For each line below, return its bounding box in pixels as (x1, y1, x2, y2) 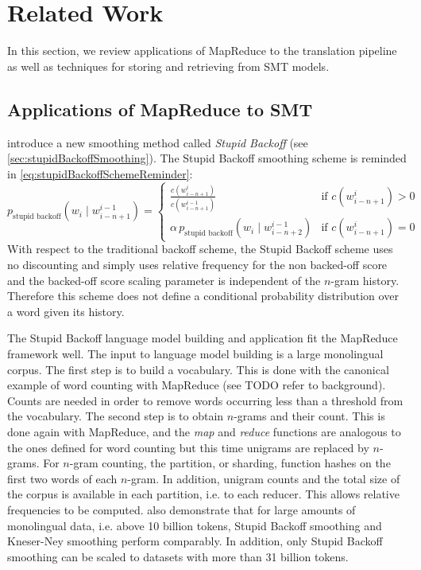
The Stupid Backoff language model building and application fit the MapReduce (7, 330, 398, 346)
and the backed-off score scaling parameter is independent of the (7, 271, 321, 288)
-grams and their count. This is (234, 408, 385, 424)
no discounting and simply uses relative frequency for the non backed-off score (7, 256, 388, 273)
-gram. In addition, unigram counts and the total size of (127, 470, 400, 486)
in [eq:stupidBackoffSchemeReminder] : (7, 165, 193, 182)
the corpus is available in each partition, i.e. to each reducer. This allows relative (7, 486, 400, 502)
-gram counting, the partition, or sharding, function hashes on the (69, 455, 391, 471)
